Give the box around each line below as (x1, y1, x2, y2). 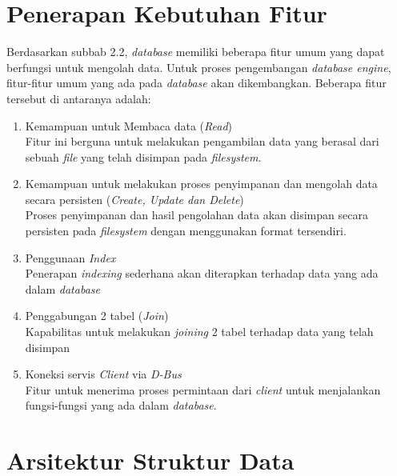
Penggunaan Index (25, 249, 116, 266)
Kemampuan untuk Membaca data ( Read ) (25, 117, 233, 134)
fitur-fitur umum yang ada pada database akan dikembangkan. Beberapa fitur (6, 74, 387, 91)
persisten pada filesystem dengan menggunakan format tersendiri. (25, 222, 347, 239)
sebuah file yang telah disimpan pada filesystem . (25, 148, 262, 165)
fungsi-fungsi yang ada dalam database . (25, 397, 217, 414)
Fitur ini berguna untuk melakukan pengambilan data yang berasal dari (25, 133, 379, 150)
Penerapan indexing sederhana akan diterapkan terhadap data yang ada (25, 265, 379, 282)
